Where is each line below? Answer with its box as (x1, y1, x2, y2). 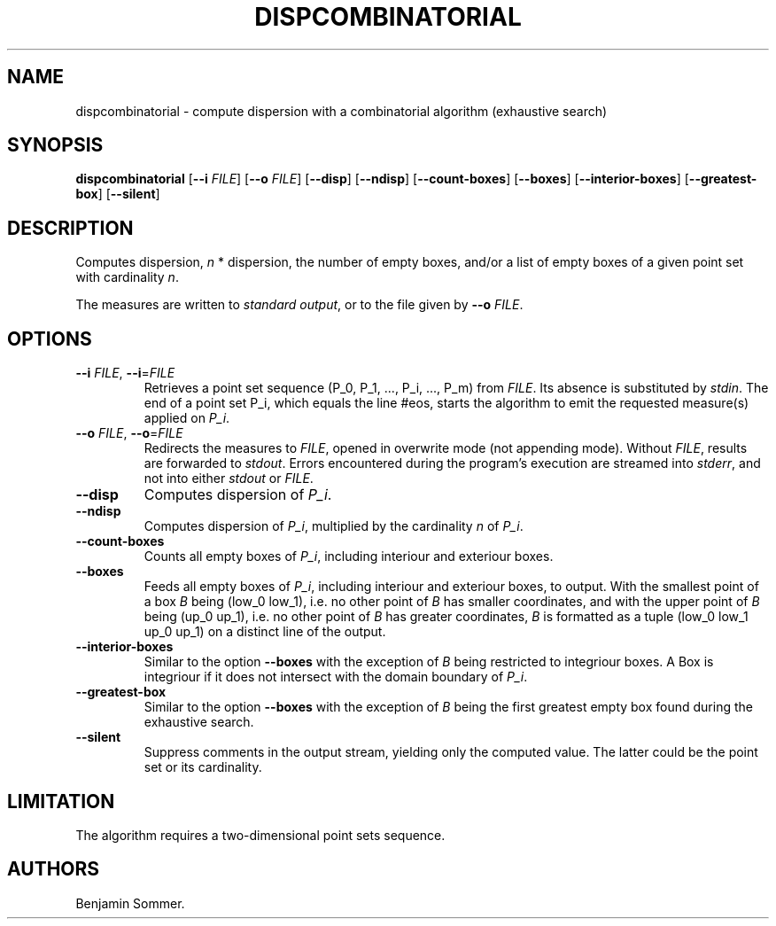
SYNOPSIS (7, 134, 104, 157)
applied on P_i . (144, 410, 230, 426)
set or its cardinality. (144, 759, 262, 775)
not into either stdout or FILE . (144, 471, 314, 486)
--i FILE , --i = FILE (75, 365, 175, 381)
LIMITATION (7, 790, 115, 813)
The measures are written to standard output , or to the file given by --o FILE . (75, 297, 524, 313)
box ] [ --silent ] (75, 186, 160, 202)
